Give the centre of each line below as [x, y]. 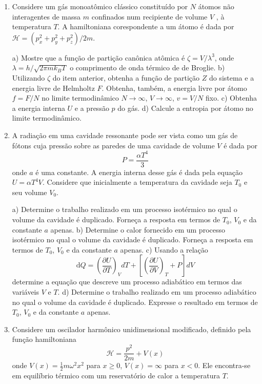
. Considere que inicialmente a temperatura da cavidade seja [137, 182]
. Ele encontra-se [224, 365]
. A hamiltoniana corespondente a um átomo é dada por [146, 26]
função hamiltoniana [44, 339]
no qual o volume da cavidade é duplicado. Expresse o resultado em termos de [135, 302]
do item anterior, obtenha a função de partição [126, 77]
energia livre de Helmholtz [53, 88]
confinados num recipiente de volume [149, 16]
